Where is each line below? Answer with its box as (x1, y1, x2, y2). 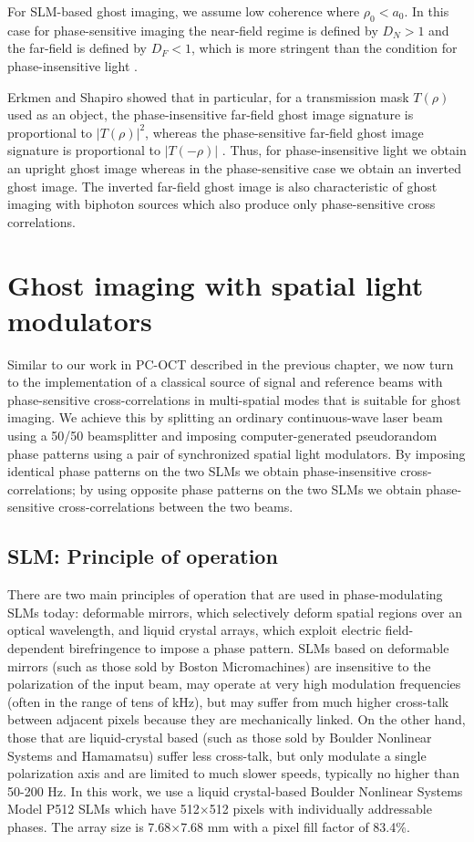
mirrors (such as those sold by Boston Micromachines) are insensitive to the (7, 656, 431, 675)
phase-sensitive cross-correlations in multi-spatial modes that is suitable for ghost (7, 390, 461, 409)
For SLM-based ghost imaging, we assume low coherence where (7, 2, 360, 20)
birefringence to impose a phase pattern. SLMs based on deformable (68, 638, 449, 657)
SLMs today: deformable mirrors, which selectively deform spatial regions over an (7, 602, 463, 621)
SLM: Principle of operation (7, 542, 278, 570)
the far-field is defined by (7, 38, 147, 57)
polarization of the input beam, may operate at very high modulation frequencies (7, 674, 461, 693)
